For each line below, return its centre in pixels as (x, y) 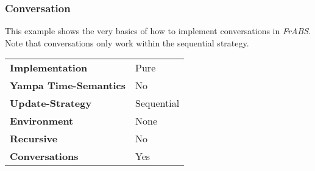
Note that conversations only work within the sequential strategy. (127, 42)
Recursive (34, 139)
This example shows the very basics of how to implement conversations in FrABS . (158, 31)
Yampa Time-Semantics (68, 85)
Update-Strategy (51, 103)
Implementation (49, 68)
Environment (42, 121)
